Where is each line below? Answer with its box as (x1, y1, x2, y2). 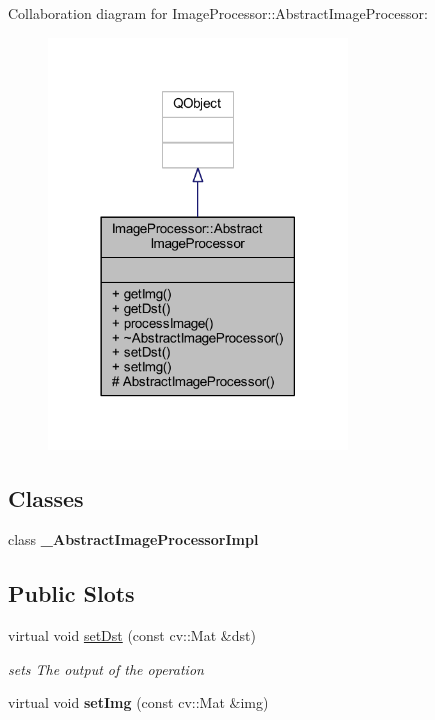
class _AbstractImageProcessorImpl (8, 529, 259, 550)
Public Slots (8, 578, 135, 609)
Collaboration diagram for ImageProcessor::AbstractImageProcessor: (8, 3, 428, 23)
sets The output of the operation (8, 658, 204, 679)
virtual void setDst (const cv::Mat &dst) (8, 625, 256, 646)
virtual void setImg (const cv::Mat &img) (8, 692, 269, 713)
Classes (8, 482, 84, 513)
